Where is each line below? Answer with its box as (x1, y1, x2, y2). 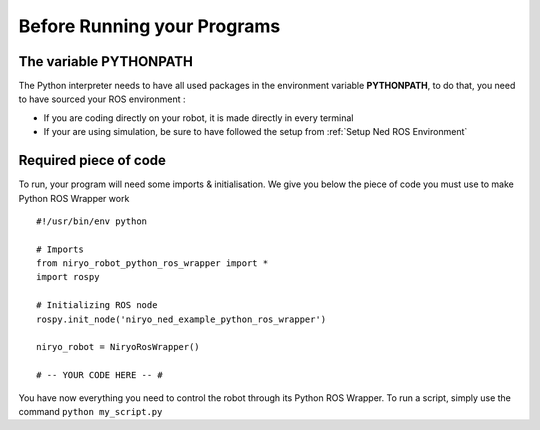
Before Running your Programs (18, 15, 281, 37)
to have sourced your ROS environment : (18, 93, 186, 105)
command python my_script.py (18, 406, 163, 417)
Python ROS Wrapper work (18, 192, 130, 204)
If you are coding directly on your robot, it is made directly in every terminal (43, 111, 354, 124)
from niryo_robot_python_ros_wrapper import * (36, 258, 269, 269)
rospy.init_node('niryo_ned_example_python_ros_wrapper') (36, 313, 327, 325)
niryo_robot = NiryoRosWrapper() (36, 341, 200, 353)
